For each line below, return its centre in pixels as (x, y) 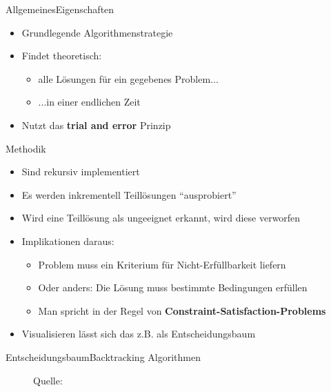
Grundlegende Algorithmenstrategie (97, 32)
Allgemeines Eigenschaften (60, 9)
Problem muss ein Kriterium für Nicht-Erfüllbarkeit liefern (162, 264)
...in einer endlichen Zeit (89, 102)
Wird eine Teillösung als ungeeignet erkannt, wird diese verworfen (161, 218)
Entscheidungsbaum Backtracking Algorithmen (103, 356)
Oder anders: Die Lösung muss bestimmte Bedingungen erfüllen (173, 287)
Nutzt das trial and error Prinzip (96, 125)
